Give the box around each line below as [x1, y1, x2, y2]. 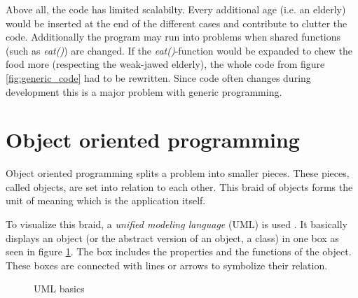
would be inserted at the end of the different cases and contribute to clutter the [6, 15, 347, 30]
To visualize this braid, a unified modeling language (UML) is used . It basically [6, 217, 347, 232]
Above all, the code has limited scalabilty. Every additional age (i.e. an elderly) [6, 2, 346, 16]
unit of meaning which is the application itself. [6, 193, 206, 208]
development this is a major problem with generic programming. [6, 84, 282, 99]
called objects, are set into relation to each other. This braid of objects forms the [6, 179, 353, 194]
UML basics [34, 281, 85, 296]
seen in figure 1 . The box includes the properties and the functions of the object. [6, 244, 352, 259]
